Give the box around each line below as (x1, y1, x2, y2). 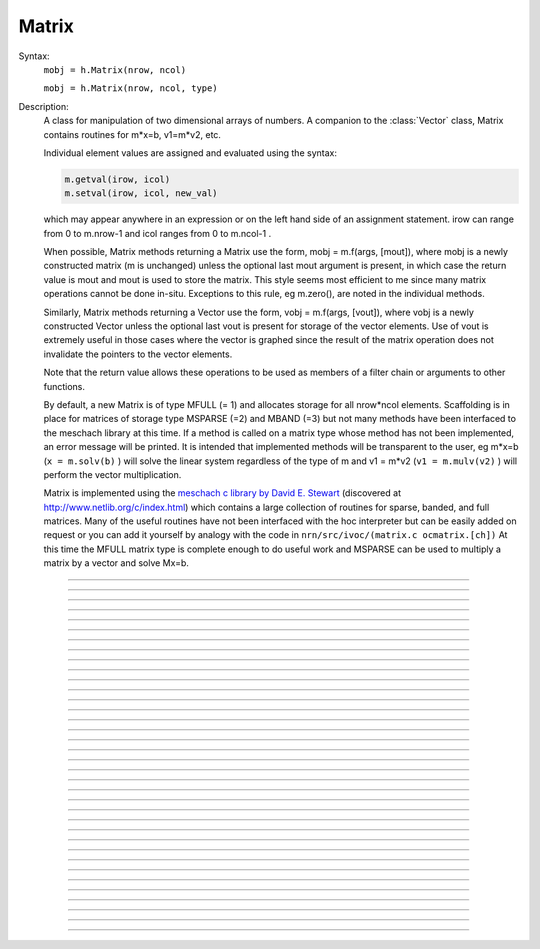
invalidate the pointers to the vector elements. (43, 348, 233, 360)
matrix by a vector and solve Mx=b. (43, 557, 190, 569)
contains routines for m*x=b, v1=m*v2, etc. (43, 128, 222, 140)
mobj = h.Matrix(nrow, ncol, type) (43, 83, 219, 94)
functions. (43, 380, 85, 392)
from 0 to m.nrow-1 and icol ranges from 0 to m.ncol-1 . (43, 227, 272, 239)
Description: (18, 100, 69, 112)
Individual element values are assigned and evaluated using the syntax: (43, 146, 337, 159)
